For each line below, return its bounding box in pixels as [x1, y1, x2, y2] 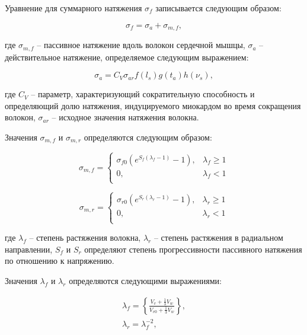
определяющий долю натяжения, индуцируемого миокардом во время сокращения [5, 99, 301, 111]
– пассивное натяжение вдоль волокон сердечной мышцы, [37, 39, 245, 51]
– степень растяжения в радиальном [153, 231, 283, 244]
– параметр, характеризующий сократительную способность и [31, 88, 255, 100]
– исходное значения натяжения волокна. [52, 111, 199, 123]
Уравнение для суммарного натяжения [5, 2, 142, 14]
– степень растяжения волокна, [29, 231, 141, 244]
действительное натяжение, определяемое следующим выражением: [5, 50, 249, 63]
